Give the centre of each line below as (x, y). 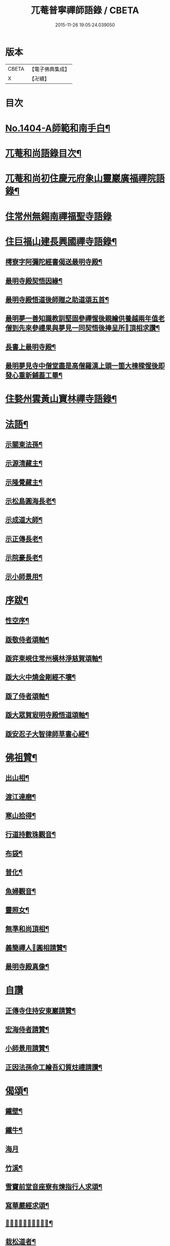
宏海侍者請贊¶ (27, 1030)
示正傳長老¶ (24, 539)
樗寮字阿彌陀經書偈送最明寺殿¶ (54, 262)
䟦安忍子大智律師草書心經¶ (47, 734)
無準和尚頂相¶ (27, 929)
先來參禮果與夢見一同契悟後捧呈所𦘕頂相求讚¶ (89, 328)
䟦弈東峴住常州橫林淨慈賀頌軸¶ (54, 659)
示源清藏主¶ (24, 463)
